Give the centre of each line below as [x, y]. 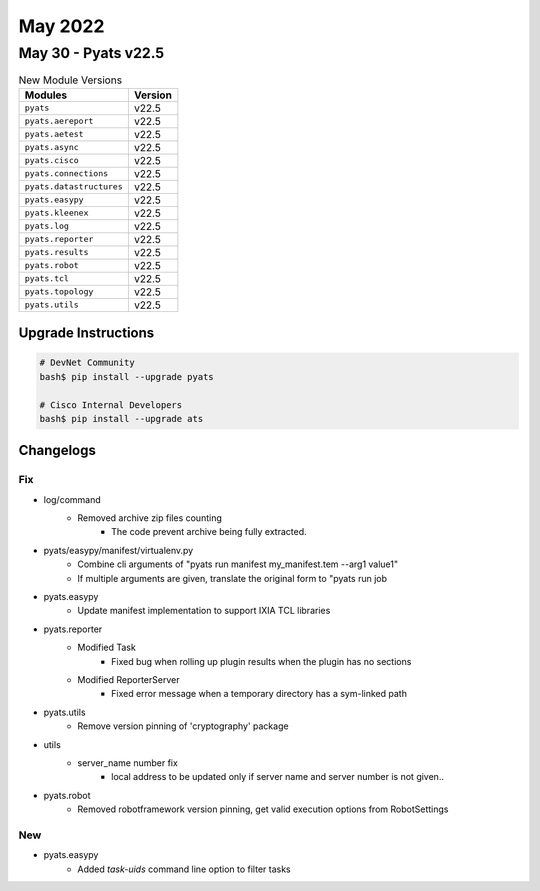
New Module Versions [70, 80]
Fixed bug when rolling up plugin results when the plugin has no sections [261, 661]
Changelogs [57, 450]
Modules [46, 95]
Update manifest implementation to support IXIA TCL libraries [204, 611]
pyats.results [56, 252]
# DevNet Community [87, 363]
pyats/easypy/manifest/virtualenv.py [118, 550]
